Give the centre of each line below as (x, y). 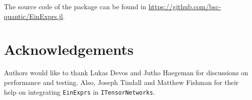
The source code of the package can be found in (75, 6)
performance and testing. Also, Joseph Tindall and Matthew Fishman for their (121, 82)
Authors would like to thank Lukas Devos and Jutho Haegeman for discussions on (126, 73)
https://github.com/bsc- (185, 6)
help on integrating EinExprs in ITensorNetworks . (80, 92)
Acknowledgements (69, 49)
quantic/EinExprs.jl (34, 16)
